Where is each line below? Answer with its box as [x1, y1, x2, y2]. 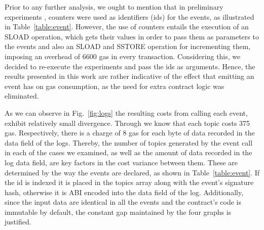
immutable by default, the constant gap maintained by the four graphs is [5, 206, 232, 217]
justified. [5, 216, 31, 227]
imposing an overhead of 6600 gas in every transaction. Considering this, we [5, 51, 241, 61]
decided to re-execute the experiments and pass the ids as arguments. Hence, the [5, 61, 255, 71]
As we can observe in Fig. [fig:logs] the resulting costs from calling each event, [5, 107, 248, 118]
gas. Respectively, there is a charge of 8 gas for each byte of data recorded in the [5, 127, 255, 138]
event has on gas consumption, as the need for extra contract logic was [5, 80, 224, 91]
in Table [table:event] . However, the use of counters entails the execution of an [5, 21, 249, 32]
